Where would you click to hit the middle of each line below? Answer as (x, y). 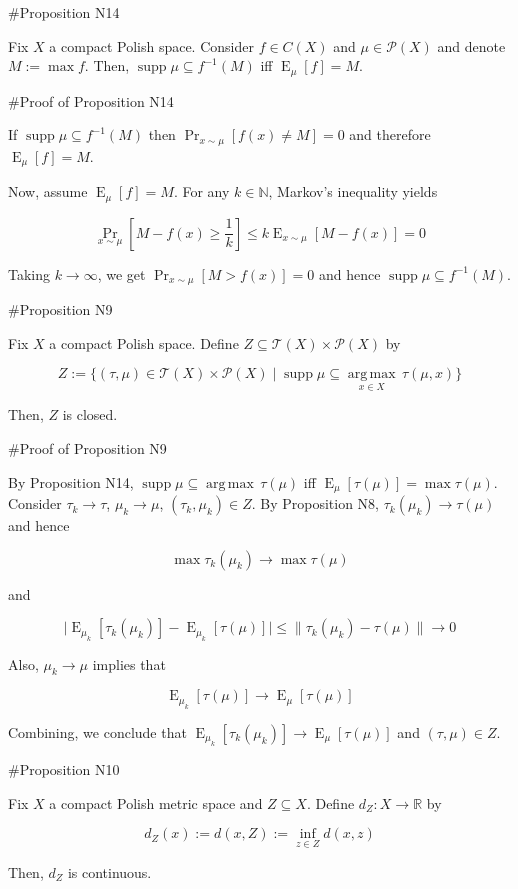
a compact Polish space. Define (144, 342)
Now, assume (48, 191)
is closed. (90, 414)
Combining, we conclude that (97, 731)
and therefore (390, 134)
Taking (29, 273)
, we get (121, 273)
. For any (201, 191)
